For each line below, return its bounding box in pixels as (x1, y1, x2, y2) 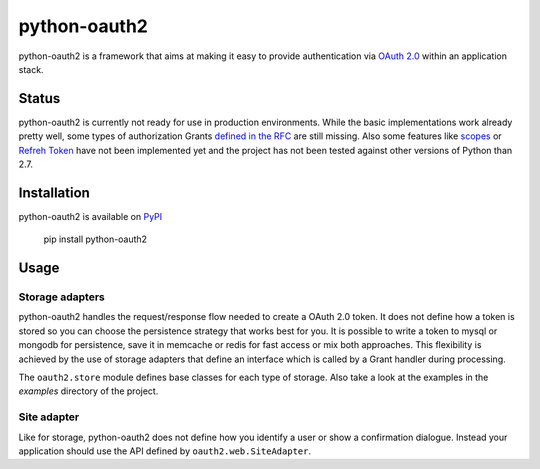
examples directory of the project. (18, 385, 159, 397)
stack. (18, 63, 44, 75)
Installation (18, 184, 90, 201)
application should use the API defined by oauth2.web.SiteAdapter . (18, 445, 312, 457)
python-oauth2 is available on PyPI (18, 210, 163, 222)
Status (18, 90, 61, 107)
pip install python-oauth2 (43, 233, 148, 245)
